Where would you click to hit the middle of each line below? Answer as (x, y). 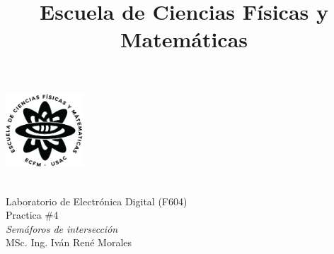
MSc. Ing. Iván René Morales (69, 242)
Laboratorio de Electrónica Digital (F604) (97, 201)
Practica (24, 215)
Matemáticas (184, 39)
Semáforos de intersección (62, 228)
